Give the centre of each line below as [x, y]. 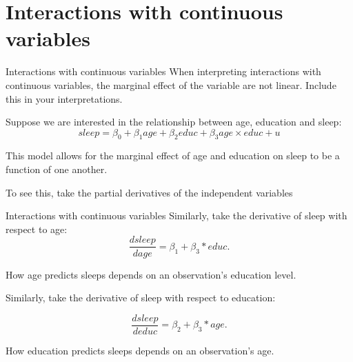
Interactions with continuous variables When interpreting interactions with [163, 71]
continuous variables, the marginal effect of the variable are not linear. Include [171, 84]
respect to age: [37, 229]
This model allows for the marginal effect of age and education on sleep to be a [173, 155]
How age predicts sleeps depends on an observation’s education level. [151, 274]
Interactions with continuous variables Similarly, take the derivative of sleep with [176, 215]
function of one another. [57, 169]
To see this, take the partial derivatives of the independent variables [149, 192]
